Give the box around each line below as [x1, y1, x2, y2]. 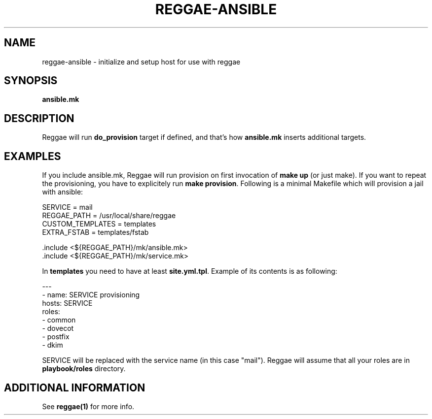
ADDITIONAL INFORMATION [4, 381, 145, 394]
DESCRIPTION [4, 112, 74, 125]
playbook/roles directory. [42, 364, 126, 373]
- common [42, 316, 76, 324]
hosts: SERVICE [42, 299, 93, 308]
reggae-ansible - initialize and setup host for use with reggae [42, 57, 241, 66]
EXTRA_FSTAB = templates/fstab [42, 228, 149, 237]
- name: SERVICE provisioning [42, 290, 140, 299]
